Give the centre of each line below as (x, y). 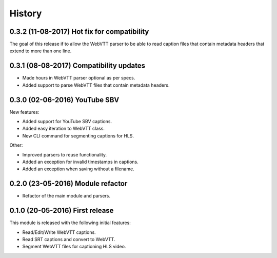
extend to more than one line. (41, 51)
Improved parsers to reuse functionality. (65, 154)
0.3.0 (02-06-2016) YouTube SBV (64, 100)
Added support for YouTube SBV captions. (67, 122)
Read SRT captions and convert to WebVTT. (69, 239)
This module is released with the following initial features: (70, 223)
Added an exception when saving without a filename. (78, 169)
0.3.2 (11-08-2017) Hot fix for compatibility (79, 32)
